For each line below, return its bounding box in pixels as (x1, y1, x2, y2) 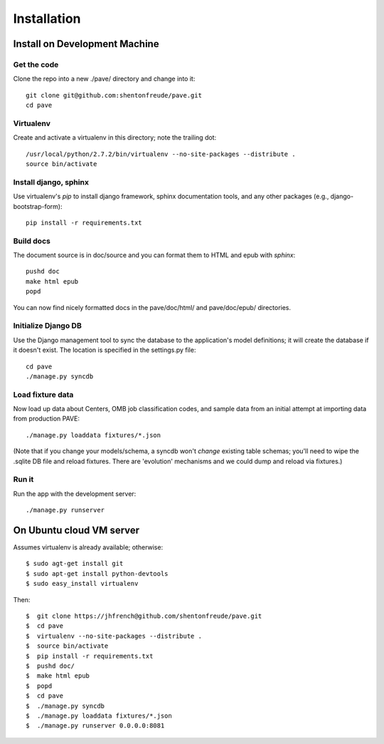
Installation (13, 11, 81, 26)
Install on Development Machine (13, 38, 159, 50)
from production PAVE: (13, 414, 80, 423)
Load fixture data (13, 389, 74, 399)
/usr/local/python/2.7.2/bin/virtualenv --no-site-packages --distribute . (26, 150, 296, 158)
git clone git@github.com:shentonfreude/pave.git (26, 91, 203, 99)
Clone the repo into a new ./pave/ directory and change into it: (13, 75, 196, 83)
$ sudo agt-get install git (26, 559, 124, 568)
